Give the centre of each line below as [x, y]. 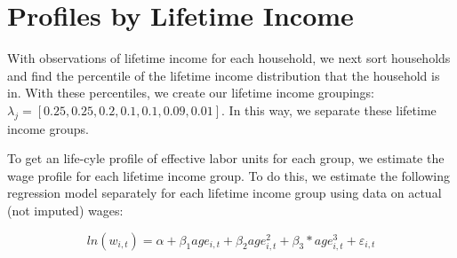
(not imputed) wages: [65, 211]
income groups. [48, 128]
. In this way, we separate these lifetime [329, 109]
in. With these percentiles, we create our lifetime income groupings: [191, 93]
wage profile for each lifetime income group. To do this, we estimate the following [229, 175]
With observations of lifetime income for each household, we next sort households [229, 58]
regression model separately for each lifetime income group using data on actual [224, 193]
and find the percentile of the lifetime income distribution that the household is [224, 75]
